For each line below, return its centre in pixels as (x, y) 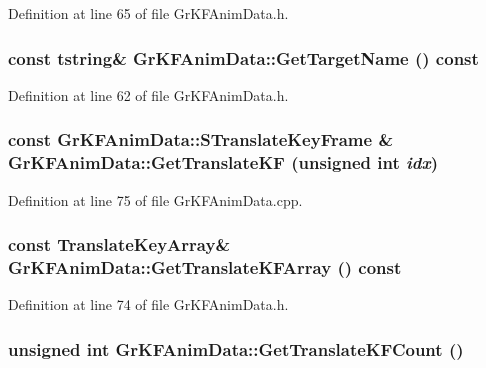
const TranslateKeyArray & (119, 244)
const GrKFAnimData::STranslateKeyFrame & (201, 139)
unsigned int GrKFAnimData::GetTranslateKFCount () (236, 348)
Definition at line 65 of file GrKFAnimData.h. (148, 13)
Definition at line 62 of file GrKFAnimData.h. (148, 94)
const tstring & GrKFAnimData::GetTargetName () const (243, 57)
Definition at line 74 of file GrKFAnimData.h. (148, 304)
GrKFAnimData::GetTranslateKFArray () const (205, 266)
